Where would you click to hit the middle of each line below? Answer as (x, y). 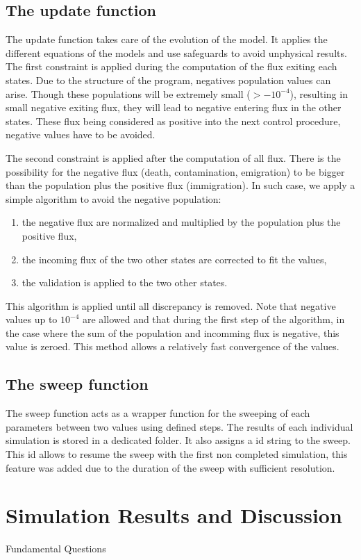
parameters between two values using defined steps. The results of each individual (179, 426)
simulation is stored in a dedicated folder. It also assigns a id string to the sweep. (178, 440)
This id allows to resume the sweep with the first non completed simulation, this (177, 454)
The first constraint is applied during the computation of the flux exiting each (171, 66)
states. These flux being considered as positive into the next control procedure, (173, 121)
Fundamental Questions (56, 549)
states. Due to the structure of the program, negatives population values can (168, 80)
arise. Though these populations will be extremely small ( (128, 93)
